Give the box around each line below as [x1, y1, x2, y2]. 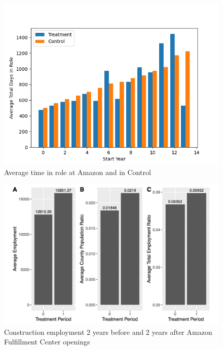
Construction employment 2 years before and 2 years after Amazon [4, 326, 212, 337]
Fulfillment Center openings [4, 336, 90, 347]
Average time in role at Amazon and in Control [4, 166, 151, 177]
